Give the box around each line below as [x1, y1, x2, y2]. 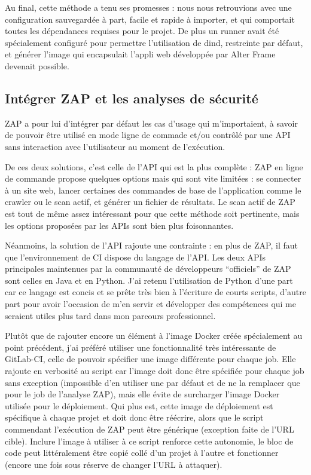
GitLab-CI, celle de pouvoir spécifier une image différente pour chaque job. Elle [5, 353, 296, 365]
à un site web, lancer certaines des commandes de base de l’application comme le [5, 183, 301, 196]
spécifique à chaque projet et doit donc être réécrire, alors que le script [5, 411, 264, 424]
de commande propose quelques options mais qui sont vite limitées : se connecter [5, 172, 301, 185]
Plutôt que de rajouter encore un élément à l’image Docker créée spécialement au [5, 329, 303, 342]
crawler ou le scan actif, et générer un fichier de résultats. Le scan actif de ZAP [5, 195, 295, 208]
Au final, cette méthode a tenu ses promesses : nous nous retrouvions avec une [5, 1, 292, 13]
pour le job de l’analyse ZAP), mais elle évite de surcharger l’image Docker [5, 388, 280, 400]
